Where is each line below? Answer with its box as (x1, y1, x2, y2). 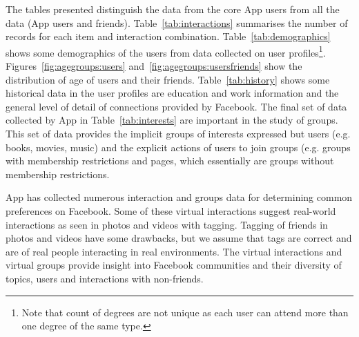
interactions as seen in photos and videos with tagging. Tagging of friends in (6, 217, 328, 231)
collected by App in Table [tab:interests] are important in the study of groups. (6, 113, 338, 127)
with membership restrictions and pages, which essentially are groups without (6, 153, 334, 168)
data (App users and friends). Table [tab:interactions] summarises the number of (6, 15, 348, 30)
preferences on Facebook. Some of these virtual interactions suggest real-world (6, 203, 336, 218)
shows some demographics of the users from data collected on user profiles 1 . (6, 43, 326, 59)
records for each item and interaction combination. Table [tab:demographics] (6, 29, 331, 44)
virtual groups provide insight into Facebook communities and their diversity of (6, 258, 342, 272)
